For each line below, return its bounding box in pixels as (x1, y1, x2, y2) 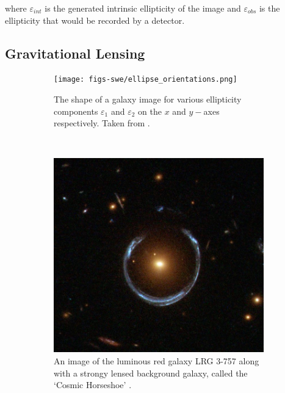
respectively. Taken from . (54, 117, 150, 129)
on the (138, 104, 162, 117)
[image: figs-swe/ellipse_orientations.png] (54, 75, 237, 84)
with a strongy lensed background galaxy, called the (54, 366, 248, 379)
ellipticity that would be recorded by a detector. (5, 13, 185, 26)
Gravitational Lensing (5, 43, 145, 62)
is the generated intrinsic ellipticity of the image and (45, 2, 241, 14)
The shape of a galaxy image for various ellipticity (54, 93, 242, 106)
